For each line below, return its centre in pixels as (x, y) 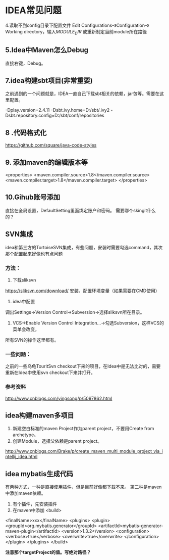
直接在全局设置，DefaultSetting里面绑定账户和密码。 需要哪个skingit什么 (81, 210)
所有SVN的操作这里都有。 (32, 340)
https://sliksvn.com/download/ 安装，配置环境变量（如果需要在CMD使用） (82, 291)
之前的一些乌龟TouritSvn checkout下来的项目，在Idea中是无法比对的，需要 (83, 366)
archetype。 (25, 435)
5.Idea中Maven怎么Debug (47, 50)
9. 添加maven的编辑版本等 (47, 162)
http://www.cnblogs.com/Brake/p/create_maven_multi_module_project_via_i (84, 451)
